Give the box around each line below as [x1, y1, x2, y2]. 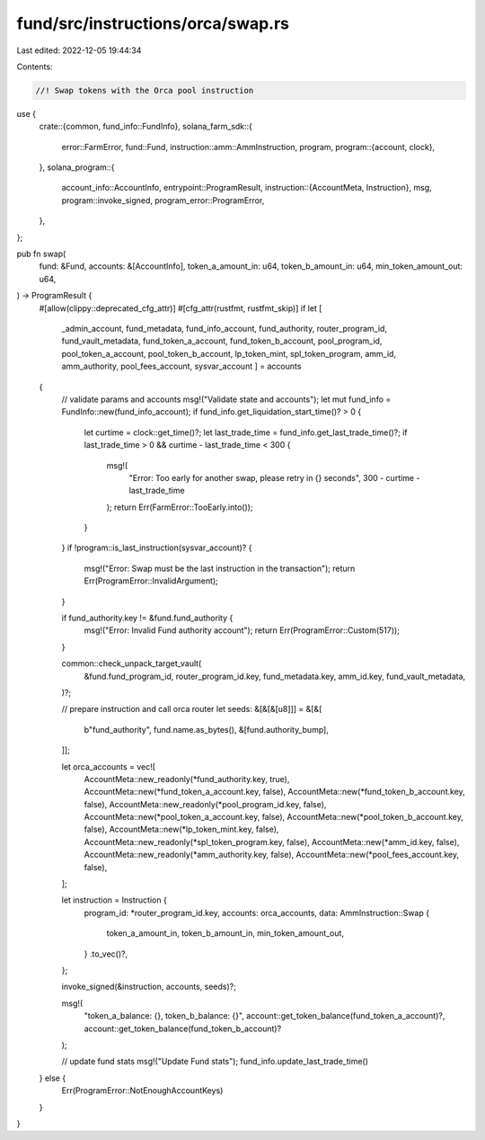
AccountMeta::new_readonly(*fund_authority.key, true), [84, 773, 290, 784]
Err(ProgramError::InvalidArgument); [84, 575, 219, 586]
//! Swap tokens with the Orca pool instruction [35, 85, 254, 95]
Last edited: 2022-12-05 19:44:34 [16, 45, 142, 56]
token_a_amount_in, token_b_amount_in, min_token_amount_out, [106, 928, 345, 939]
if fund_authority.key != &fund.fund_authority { [61, 612, 234, 624]
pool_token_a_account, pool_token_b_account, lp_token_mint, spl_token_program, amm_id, [61, 348, 397, 359]
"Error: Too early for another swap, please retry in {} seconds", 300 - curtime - [128, 472, 420, 483]
